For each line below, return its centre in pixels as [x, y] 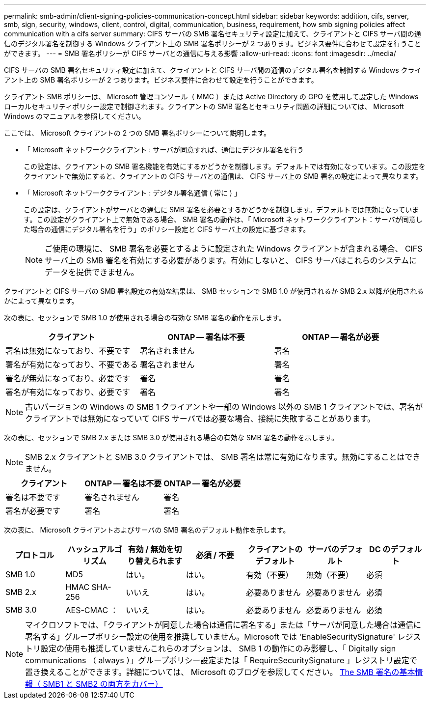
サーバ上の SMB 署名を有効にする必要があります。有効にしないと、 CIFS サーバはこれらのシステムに [231, 260]
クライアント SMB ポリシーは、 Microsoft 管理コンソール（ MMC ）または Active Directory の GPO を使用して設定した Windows [211, 97]
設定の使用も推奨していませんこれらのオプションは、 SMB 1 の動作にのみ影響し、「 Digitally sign [218, 648]
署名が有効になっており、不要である [72, 365]
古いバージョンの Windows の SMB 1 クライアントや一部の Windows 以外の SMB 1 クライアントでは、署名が [224, 407]
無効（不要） [330, 575]
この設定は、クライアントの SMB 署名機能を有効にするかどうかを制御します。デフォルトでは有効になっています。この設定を [225, 166]
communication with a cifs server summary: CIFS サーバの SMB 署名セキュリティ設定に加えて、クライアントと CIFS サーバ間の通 [213, 34]
